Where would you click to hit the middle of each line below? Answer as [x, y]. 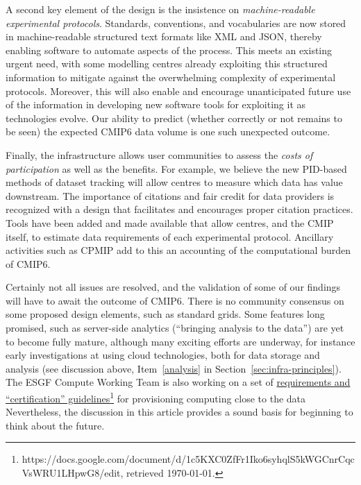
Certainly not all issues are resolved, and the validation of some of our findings [173, 287]
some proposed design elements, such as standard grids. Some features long [165, 314]
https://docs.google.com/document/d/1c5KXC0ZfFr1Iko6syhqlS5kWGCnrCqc [188, 459]
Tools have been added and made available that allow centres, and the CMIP [170, 222]
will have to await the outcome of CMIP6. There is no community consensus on [175, 300]
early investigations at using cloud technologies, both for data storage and [163, 355]
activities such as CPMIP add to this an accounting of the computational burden [178, 250]
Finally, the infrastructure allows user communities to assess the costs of [159, 154]
